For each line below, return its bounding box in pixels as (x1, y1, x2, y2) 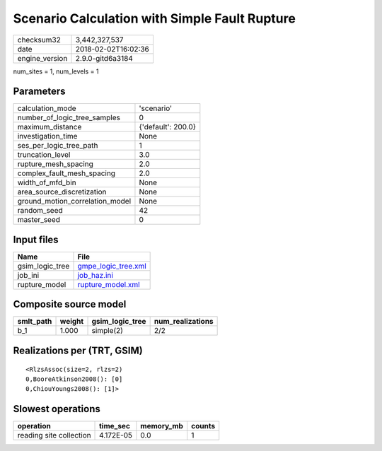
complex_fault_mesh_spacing (17, 168, 116, 178)
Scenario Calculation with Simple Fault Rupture (13, 11, 296, 26)
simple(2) (91, 326, 124, 336)
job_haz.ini (77, 270, 113, 280)
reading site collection (17, 430, 91, 440)
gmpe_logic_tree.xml (77, 261, 146, 271)
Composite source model (13, 298, 127, 310)
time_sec (99, 421, 131, 431)
